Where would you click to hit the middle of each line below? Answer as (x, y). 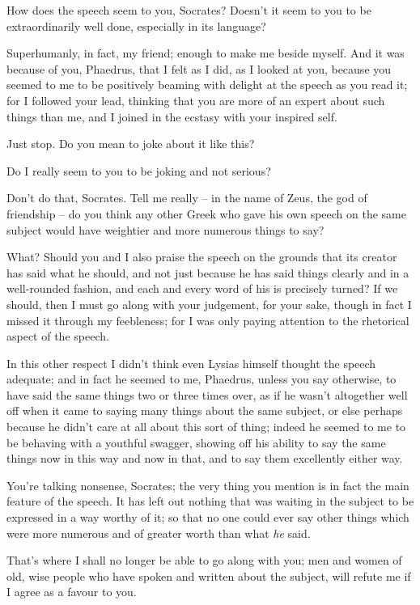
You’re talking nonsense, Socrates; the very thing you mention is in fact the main (208, 485)
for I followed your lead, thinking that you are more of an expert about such (196, 100)
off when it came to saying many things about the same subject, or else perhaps (205, 410)
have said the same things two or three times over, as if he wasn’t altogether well (207, 394)
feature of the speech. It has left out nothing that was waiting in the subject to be (210, 501)
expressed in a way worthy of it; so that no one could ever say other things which (208, 517)
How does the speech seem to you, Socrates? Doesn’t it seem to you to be (189, 10)
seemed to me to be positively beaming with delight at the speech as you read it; (207, 85)
